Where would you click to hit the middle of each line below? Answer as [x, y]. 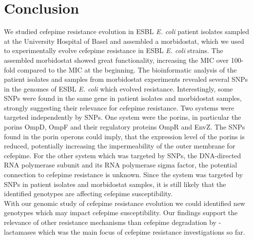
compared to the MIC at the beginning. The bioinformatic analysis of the [127, 69]
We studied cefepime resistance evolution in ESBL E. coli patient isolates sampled [127, 31]
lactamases [20, 231]
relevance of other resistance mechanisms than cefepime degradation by [110, 222]
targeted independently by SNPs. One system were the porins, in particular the [123, 117]
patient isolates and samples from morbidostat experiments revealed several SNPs [126, 79]
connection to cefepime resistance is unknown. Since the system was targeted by [124, 175]
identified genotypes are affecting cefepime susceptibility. [88, 194]
